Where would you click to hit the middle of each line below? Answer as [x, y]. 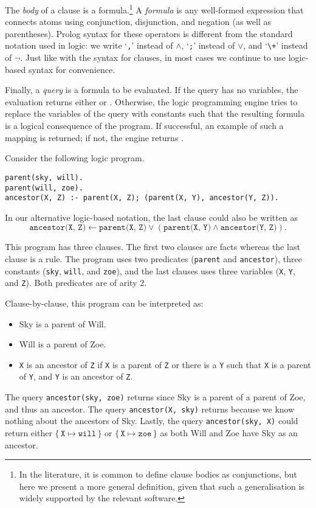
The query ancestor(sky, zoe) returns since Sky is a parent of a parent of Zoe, [155, 397]
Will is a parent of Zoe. [63, 344]
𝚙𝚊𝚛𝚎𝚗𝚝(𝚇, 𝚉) [123, 228]
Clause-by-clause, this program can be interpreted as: [104, 303]
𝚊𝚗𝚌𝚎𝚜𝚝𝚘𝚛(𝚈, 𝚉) [249, 228]
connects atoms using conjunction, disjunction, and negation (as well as [138, 22]
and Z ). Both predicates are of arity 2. [76, 283]
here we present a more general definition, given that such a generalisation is [162, 486]
